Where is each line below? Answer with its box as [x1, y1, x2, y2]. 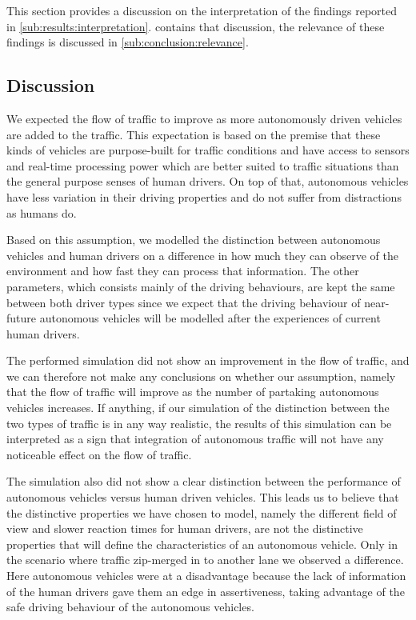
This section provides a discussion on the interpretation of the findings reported [6, 2, 398, 18]
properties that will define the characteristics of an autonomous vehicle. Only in [6, 535, 398, 552]
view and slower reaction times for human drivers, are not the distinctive [6, 520, 363, 537]
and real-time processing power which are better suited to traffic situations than [6, 157, 399, 174]
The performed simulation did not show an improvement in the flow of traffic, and [6, 352, 410, 369]
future [6, 310, 37, 326]
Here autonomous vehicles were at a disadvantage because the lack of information [6, 567, 406, 584]
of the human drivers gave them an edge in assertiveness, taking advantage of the [6, 582, 405, 599]
